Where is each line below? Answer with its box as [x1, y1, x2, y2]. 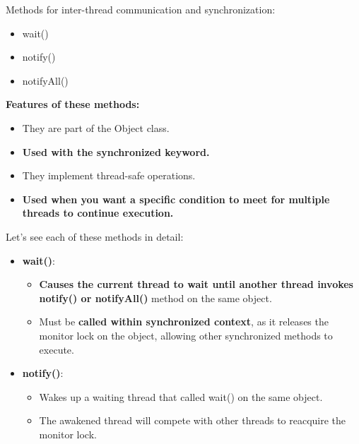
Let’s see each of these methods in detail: [6, 229, 184, 244]
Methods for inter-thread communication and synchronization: [6, 2, 276, 16]
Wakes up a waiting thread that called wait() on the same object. [39, 389, 323, 404]
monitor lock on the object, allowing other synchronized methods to [39, 328, 333, 342]
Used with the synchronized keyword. [22, 144, 210, 159]
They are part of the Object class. [22, 120, 170, 135]
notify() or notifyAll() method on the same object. [39, 290, 272, 305]
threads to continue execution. [22, 205, 174, 220]
